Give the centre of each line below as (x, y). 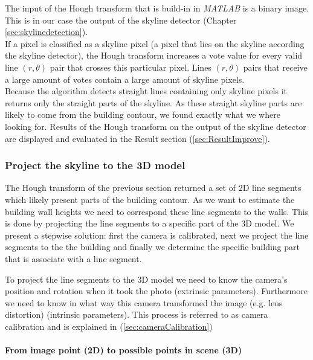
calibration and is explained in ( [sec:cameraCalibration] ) (109, 326)
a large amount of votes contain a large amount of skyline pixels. (125, 79)
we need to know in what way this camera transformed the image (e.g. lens (144, 302)
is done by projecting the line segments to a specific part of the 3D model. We (150, 223)
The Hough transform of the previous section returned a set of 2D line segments (153, 188)
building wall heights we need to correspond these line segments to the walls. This (157, 211)
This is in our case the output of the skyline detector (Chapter (121, 20)
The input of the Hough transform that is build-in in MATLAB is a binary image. (157, 8)
